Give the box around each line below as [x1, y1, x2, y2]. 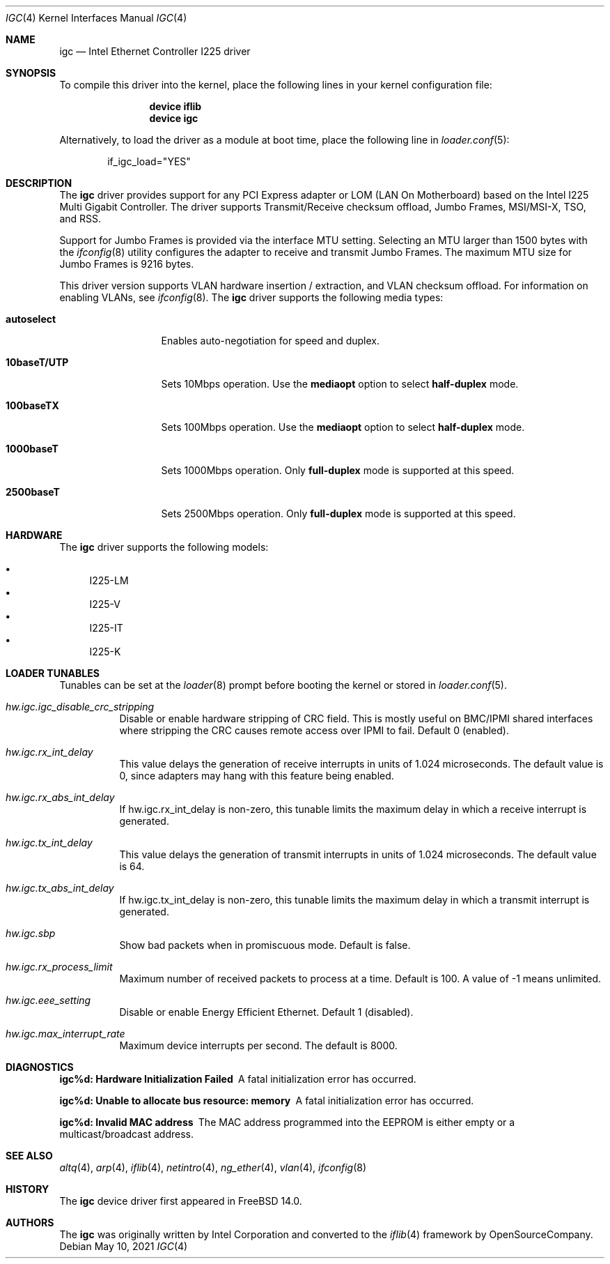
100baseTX [6, 399, 59, 411]
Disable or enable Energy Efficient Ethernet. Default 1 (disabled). [119, 1006, 414, 1018]
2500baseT [6, 486, 60, 498]
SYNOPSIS [6, 67, 56, 79]
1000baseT [6, 443, 58, 455]
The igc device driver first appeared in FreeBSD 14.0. [59, 1195, 302, 1207]
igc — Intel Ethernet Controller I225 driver [59, 45, 251, 57]
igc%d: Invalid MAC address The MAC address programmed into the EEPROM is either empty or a [59, 1116, 515, 1128]
